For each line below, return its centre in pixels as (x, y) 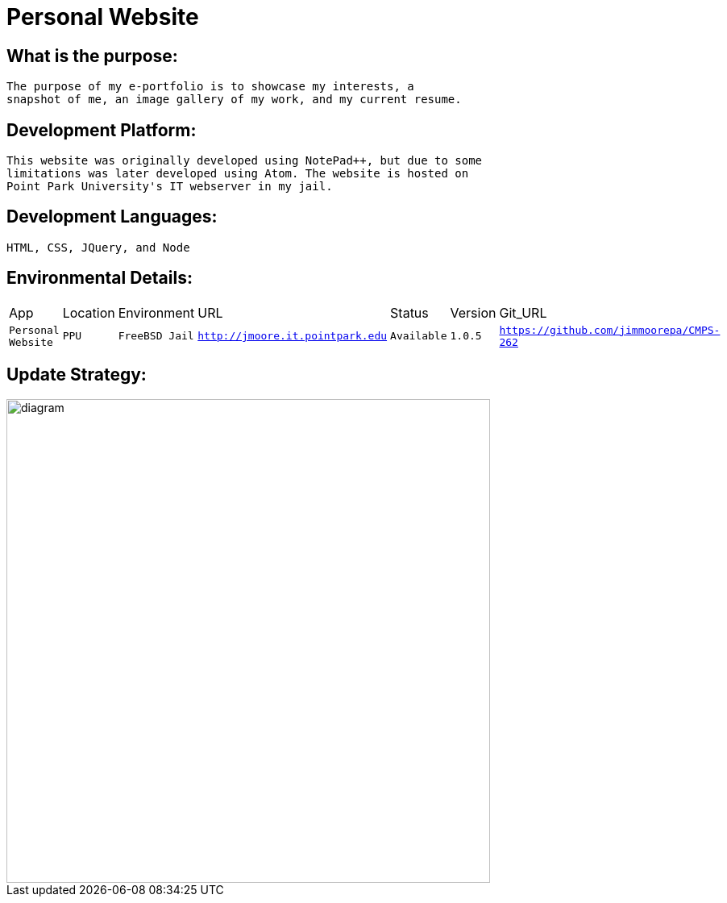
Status (409, 312)
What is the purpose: (92, 56)
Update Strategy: (77, 375)
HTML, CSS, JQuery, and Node (98, 247)
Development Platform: (102, 130)
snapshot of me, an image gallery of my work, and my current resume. (234, 100)
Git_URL (523, 312)
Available (419, 336)
